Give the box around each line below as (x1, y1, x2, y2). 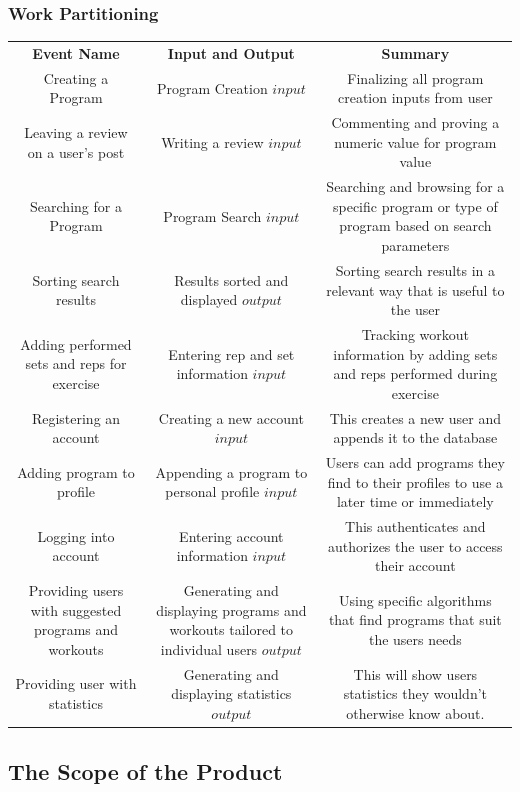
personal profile (165, 481, 260, 502)
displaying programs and (156, 599, 307, 620)
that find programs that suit (328, 609, 502, 630)
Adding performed (20, 333, 132, 354)
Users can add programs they (325, 452, 505, 472)
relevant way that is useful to (326, 279, 505, 300)
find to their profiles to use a (327, 471, 503, 492)
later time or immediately (336, 491, 494, 512)
